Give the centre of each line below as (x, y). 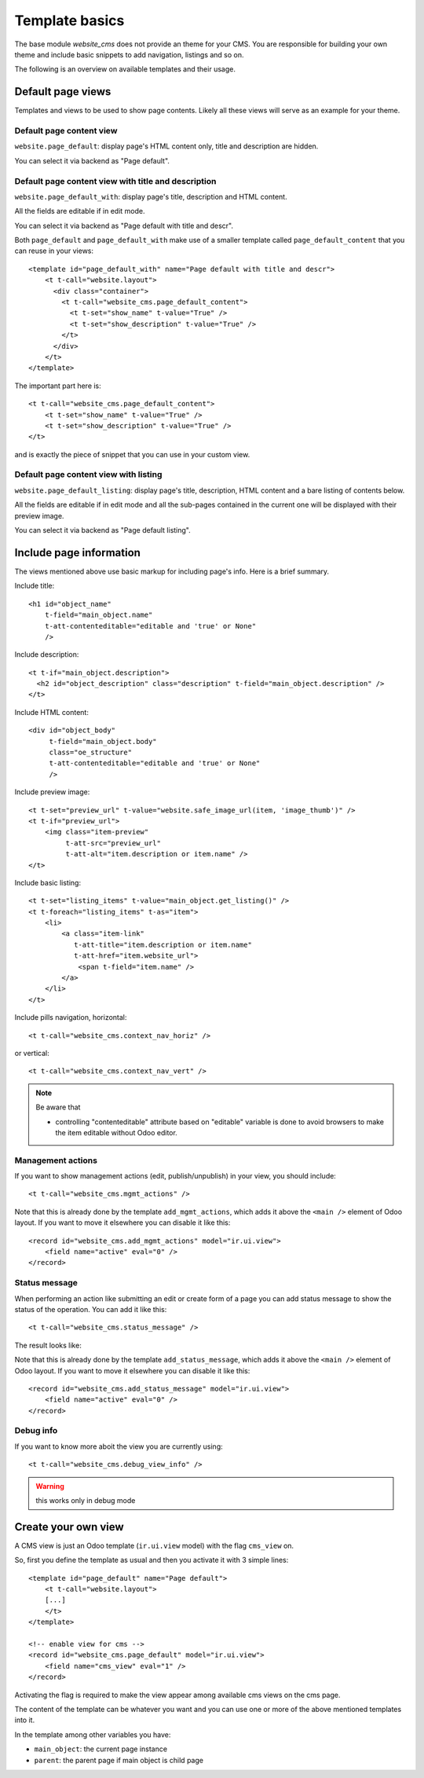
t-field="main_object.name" (99, 615)
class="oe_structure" (91, 753)
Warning (50, 1486)
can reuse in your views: (54, 251)
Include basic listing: (48, 882)
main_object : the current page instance (101, 1749)
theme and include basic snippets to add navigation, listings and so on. (129, 54)
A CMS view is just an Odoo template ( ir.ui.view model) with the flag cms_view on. (154, 1545)
